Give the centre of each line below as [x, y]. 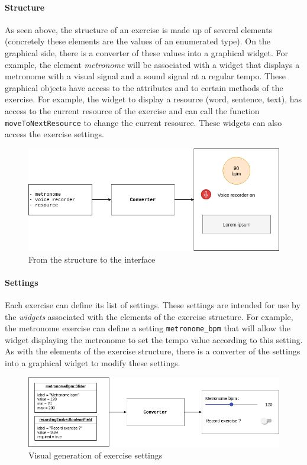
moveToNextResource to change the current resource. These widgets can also [143, 122]
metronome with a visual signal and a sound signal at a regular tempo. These [145, 76]
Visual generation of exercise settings [96, 455]
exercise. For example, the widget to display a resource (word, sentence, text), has [153, 99]
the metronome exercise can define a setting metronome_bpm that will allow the [148, 328]
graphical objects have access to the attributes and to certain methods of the [144, 87]
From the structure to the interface [92, 259]
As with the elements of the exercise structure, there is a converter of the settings [153, 351]
